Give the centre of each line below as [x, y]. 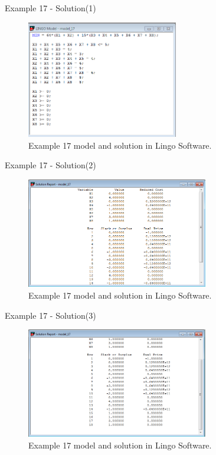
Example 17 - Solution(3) [50, 315]
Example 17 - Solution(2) [50, 165]
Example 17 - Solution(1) [50, 8]
